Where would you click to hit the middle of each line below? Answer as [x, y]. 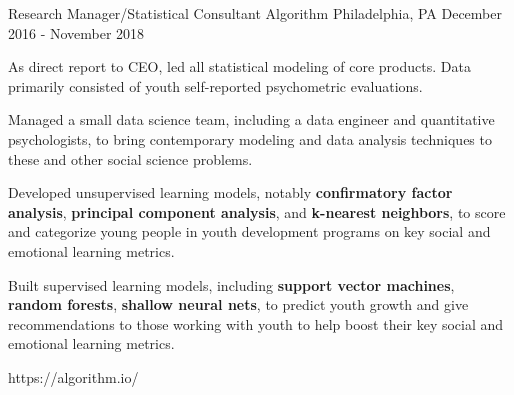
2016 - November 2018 [76, 32]
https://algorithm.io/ [73, 376]
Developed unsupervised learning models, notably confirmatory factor [230, 192]
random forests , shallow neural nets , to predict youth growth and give [238, 304]
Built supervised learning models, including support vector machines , [231, 284]
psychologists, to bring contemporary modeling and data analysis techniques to [250, 138]
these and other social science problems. [130, 158]
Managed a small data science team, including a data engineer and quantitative [251, 119]
